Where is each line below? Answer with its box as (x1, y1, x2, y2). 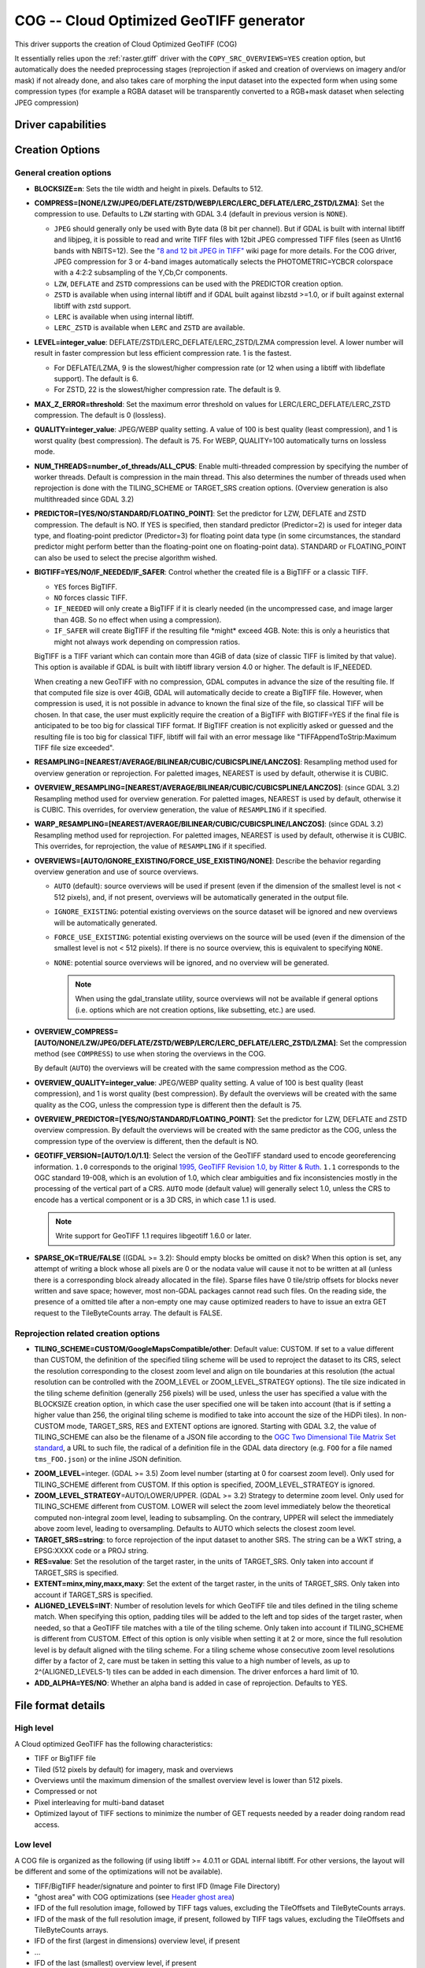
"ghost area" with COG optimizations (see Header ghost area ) (34, 1892, 235, 1901)
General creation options (14, 168, 112, 179)
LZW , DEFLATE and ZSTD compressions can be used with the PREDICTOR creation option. (54, 279, 344, 288)
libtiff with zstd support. (54, 301, 131, 310)
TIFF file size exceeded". (34, 743, 114, 753)
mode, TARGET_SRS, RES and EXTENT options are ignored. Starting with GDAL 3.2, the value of (66, 1421, 377, 1430)
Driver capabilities (14, 118, 107, 131)
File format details (14, 1699, 105, 1712)
